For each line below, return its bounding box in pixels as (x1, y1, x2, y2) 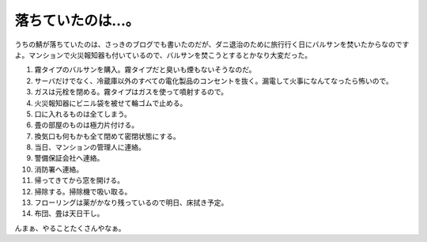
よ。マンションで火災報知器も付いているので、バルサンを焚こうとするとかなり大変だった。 (14, 50, 312, 59)
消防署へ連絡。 (34, 164, 83, 174)
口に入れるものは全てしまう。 (34, 109, 132, 119)
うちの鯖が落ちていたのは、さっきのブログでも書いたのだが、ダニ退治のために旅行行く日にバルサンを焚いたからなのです (14, 40, 410, 49)
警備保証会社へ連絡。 (34, 153, 104, 163)
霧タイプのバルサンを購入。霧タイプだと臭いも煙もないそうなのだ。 (34, 65, 256, 74)
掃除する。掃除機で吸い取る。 (34, 187, 132, 196)
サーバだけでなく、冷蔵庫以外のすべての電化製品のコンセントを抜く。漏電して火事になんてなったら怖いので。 (34, 76, 393, 85)
